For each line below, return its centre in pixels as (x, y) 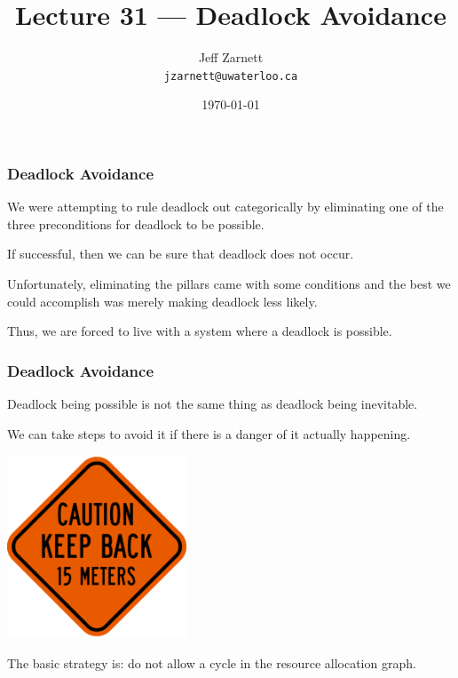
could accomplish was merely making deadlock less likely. (162, 301)
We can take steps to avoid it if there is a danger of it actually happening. (209, 433)
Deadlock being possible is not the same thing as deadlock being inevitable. (213, 404)
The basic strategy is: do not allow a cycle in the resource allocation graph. (212, 662)
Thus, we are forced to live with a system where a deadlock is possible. (200, 331)
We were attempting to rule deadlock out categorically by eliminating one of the (225, 207)
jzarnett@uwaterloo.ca (231, 76)
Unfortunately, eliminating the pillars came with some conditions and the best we (229, 284)
